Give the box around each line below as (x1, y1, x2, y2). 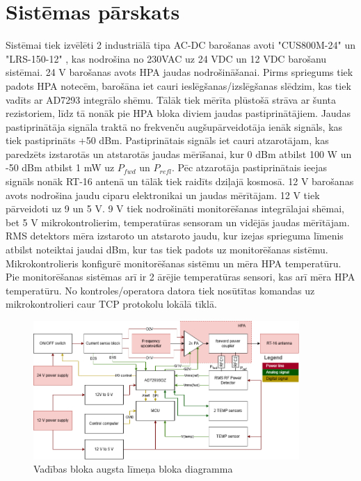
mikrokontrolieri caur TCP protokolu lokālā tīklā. (6, 297, 217, 311)
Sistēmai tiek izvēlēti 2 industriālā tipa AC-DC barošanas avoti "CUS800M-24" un (6, 38, 356, 52)
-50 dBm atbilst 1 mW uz (6, 160, 115, 175)
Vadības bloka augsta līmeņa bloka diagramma (33, 462, 233, 476)
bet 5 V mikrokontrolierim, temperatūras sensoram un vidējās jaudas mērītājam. (6, 214, 350, 229)
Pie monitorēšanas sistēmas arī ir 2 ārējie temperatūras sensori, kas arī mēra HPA (6, 269, 355, 284)
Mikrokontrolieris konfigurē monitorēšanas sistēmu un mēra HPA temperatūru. (6, 255, 342, 270)
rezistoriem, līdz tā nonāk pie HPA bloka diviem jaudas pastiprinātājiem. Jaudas (6, 106, 351, 120)
